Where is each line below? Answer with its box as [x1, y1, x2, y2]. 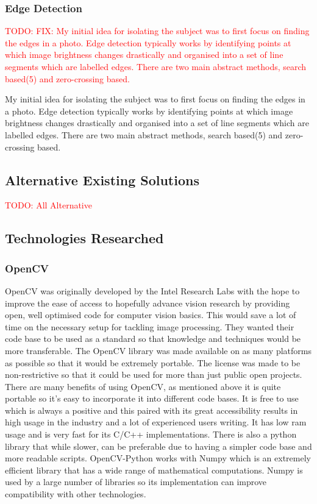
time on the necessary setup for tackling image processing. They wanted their [5, 320, 294, 333]
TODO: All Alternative [5, 199, 92, 211]
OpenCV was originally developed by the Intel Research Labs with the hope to [5, 284, 300, 297]
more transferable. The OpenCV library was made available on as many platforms [5, 344, 312, 357]
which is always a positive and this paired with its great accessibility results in [5, 403, 298, 416]
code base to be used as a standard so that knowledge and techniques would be [5, 332, 301, 345]
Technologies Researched [5, 229, 164, 247]
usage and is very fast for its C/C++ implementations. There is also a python [5, 428, 297, 441]
